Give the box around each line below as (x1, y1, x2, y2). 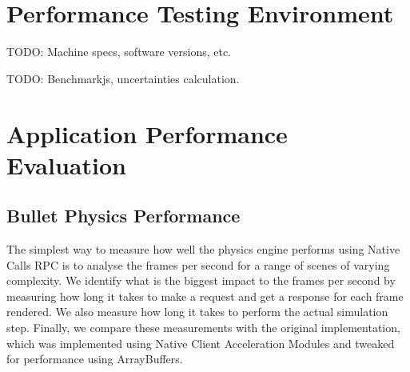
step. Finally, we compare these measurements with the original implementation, (6, 319, 400, 336)
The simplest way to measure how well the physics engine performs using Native (6, 241, 400, 258)
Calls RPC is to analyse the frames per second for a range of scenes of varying (6, 256, 390, 273)
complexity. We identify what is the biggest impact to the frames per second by (6, 272, 396, 289)
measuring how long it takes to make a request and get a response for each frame (6, 287, 404, 304)
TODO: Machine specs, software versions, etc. (6, 43, 232, 60)
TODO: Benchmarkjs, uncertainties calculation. (6, 70, 240, 86)
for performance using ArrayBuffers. (6, 350, 183, 367)
